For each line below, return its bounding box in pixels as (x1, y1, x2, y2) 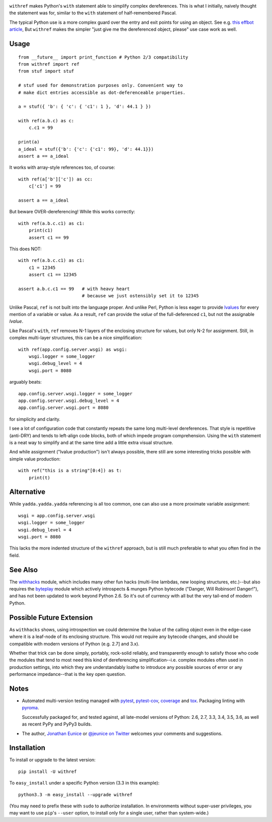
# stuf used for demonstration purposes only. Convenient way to (18, 82, 183, 88)
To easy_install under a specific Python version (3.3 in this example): (9, 780, 160, 786)
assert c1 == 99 (28, 235, 69, 240)
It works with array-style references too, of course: (9, 164, 115, 170)
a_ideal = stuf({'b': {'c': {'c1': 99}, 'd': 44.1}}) (18, 146, 154, 152)
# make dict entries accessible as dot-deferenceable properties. (18, 89, 186, 96)
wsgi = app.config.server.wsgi (18, 513, 96, 518)
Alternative (9, 488, 45, 496)
